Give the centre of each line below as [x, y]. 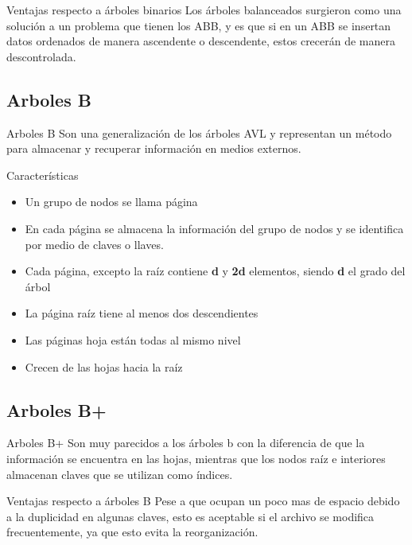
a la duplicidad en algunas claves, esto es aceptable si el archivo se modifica [190, 516]
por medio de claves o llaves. [94, 244]
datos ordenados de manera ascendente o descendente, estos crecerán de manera [201, 41]
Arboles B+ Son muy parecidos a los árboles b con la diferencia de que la [186, 443]
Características [43, 175]
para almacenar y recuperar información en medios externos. [154, 148]
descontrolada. [41, 56]
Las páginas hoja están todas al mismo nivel [133, 339]
